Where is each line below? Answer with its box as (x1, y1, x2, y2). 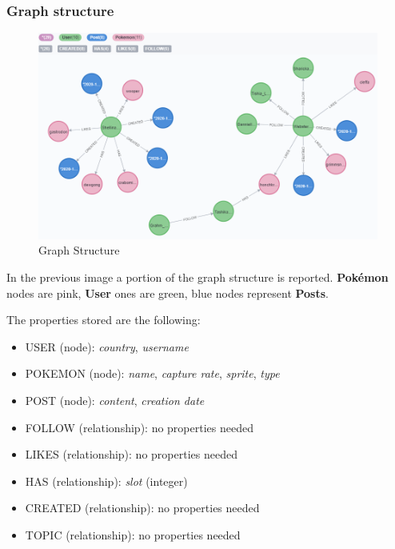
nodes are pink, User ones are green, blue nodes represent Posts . (6, 284, 329, 301)
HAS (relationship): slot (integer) (25, 472, 188, 489)
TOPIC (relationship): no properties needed (25, 526, 241, 543)
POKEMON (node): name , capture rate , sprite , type (25, 365, 280, 382)
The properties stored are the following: (6, 311, 201, 328)
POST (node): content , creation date (25, 391, 205, 408)
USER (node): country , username (25, 338, 189, 355)
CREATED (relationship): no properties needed (25, 499, 260, 516)
